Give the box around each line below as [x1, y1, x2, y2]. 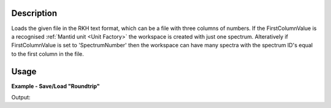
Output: [11, 93, 31, 101]
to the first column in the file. [11, 50, 84, 58]
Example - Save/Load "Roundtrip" [11, 82, 101, 90]
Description [11, 8, 58, 18]
